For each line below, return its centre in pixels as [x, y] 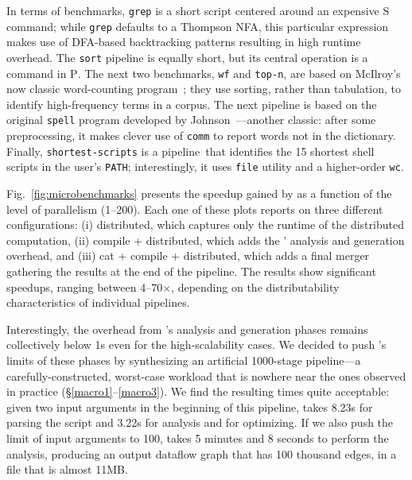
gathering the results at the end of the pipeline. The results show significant [191, 271]
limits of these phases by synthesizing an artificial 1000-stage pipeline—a [184, 360]
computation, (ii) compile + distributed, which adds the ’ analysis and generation [206, 240]
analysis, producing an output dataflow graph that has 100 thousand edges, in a [202, 453]
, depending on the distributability [255, 286]
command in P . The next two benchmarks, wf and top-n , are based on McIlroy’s [204, 73]
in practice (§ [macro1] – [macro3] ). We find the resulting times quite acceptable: [198, 391]
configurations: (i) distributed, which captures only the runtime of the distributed [205, 225]
